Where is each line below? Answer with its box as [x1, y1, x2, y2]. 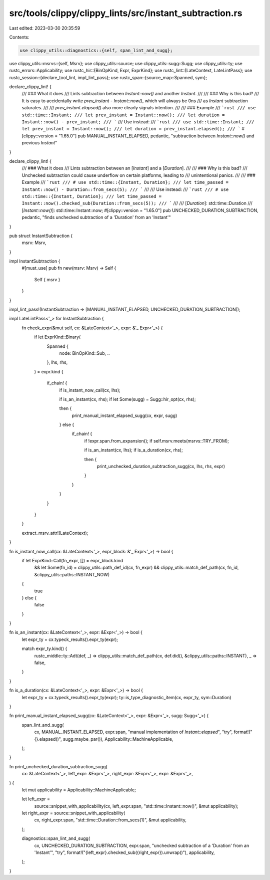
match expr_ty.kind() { [21, 645, 67, 651]
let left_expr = [21, 796, 50, 802]
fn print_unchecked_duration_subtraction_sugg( [9, 763, 107, 769]
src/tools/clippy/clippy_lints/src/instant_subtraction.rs [9, 8, 242, 19]
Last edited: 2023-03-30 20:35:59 [9, 25, 80, 31]
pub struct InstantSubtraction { [9, 233, 73, 239]
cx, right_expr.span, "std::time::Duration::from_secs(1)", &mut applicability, [34, 817, 187, 823]
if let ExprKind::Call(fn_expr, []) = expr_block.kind [21, 557, 123, 563]
